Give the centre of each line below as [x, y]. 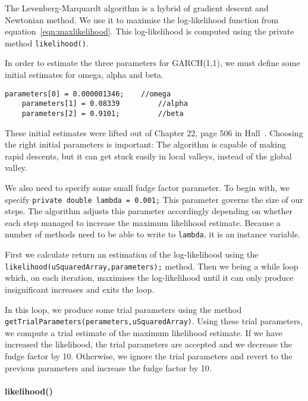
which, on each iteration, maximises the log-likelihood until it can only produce [149, 278]
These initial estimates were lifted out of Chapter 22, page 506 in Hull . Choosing [154, 132]
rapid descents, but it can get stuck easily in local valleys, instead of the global [148, 156]
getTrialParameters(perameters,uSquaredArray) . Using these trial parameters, [154, 321]
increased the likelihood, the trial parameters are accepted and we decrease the [149, 344]
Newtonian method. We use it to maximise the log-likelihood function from [142, 19]
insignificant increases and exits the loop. [80, 289]
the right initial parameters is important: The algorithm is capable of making [145, 144]
